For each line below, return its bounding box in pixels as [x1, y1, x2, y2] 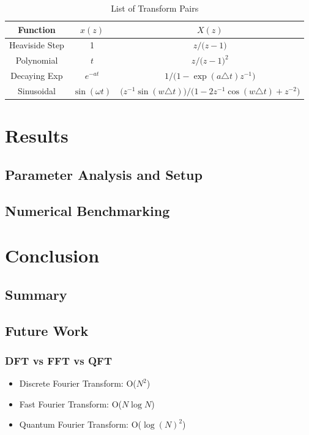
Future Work [5, 321, 89, 340]
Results [5, 123, 69, 148]
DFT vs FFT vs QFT [5, 352, 112, 368]
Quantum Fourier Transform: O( [19, 418, 141, 431]
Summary [5, 284, 67, 303]
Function [18, 23, 56, 35]
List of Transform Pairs [111, 2, 199, 14]
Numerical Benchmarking [5, 201, 170, 220]
